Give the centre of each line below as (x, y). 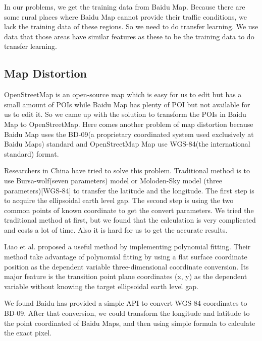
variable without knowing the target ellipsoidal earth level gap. (101, 286)
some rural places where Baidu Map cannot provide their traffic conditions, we (125, 16)
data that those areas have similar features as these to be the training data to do (129, 36)
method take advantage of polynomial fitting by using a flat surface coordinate (126, 257)
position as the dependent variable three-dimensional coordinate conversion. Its (126, 266)
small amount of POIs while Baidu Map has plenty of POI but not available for (127, 104)
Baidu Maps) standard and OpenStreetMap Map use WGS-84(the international (127, 144)
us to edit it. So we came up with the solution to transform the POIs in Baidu (125, 114)
